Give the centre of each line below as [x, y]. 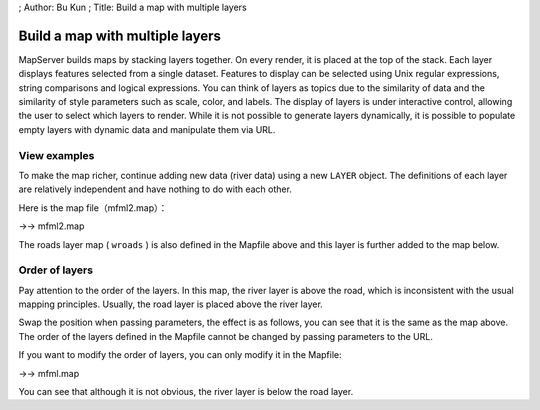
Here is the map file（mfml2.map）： [93, 207]
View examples [56, 155]
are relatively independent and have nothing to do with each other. [155, 189]
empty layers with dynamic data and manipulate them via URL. [147, 129]
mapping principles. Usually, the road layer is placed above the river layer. [171, 304]
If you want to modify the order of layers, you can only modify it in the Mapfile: [180, 355]
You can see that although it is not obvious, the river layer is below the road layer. [186, 392]
